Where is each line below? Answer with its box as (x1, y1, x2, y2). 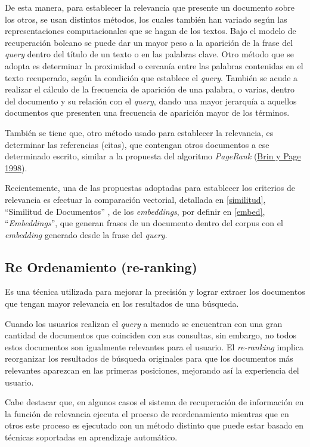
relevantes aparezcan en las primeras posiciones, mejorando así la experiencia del (5, 364, 299, 377)
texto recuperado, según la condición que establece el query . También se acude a (5, 71, 298, 84)
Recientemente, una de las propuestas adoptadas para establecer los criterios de (5, 181, 295, 194)
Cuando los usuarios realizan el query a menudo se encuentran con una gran (5, 317, 283, 329)
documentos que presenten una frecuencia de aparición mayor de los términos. (5, 106, 290, 119)
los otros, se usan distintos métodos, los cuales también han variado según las (5, 13, 287, 25)
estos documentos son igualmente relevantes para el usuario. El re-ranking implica (5, 340, 303, 353)
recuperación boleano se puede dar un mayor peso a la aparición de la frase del (5, 36, 293, 48)
